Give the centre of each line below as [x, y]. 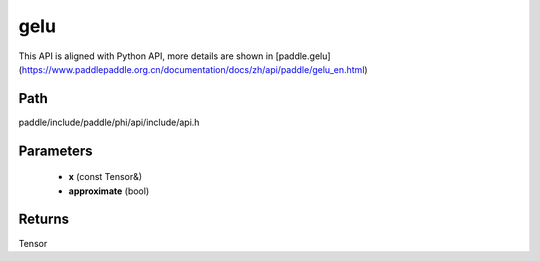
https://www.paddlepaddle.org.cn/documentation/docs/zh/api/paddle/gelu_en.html [193, 69]
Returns [44, 219]
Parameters [55, 150]
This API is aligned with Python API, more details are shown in [146, 56]
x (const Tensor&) [105, 177]
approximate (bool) [109, 191]
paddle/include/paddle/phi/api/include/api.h [109, 122]
